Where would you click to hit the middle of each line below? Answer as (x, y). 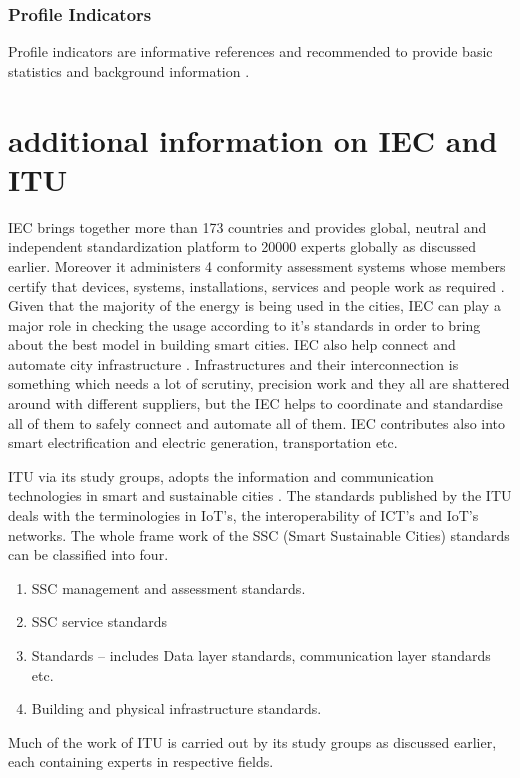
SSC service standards (99, 621)
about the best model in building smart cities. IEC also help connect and (232, 344)
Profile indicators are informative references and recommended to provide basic (250, 51)
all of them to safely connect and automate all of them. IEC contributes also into (257, 422)
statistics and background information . (129, 70)
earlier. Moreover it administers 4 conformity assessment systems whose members (257, 265)
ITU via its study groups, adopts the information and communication (221, 475)
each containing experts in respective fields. (141, 761)
